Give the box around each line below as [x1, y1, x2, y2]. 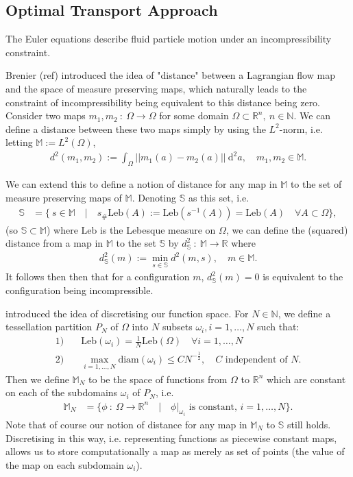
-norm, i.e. [279, 121, 323, 136]
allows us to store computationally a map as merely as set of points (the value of [5, 444, 345, 458]
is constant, [188, 402, 237, 412]
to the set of [290, 177, 342, 191]
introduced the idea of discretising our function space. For [5, 306, 249, 320]
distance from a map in [5, 236, 104, 250]
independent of [225, 354, 288, 365]
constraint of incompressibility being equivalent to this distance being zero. [5, 95, 321, 109]
